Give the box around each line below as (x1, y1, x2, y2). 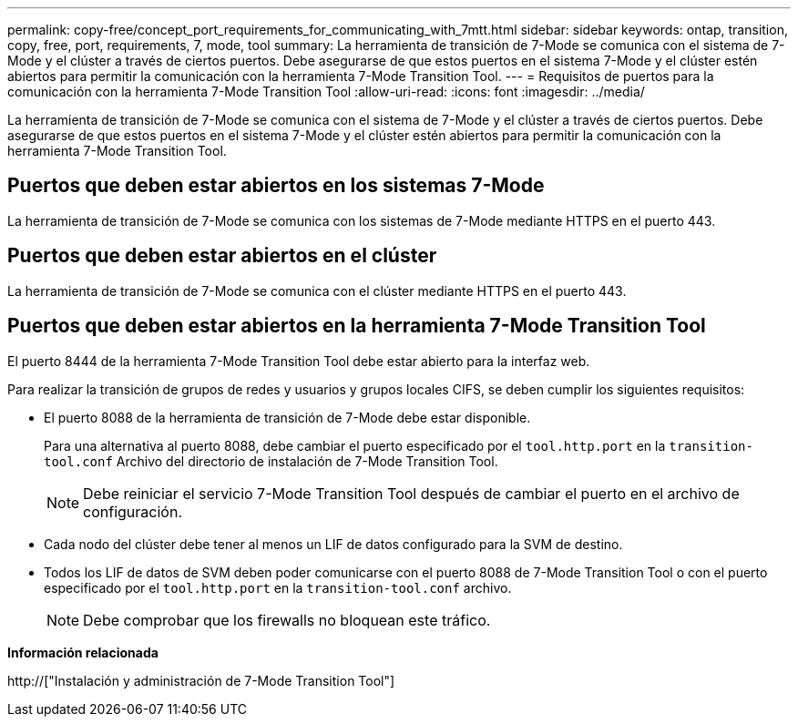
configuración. (83, 502, 182, 521)
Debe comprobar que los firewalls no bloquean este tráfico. (83, 610, 491, 629)
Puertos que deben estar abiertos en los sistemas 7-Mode (7, 174, 545, 198)
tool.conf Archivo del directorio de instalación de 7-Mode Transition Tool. (44, 453, 498, 469)
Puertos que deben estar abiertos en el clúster (7, 244, 437, 268)
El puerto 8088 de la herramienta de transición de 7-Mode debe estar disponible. (44, 409, 531, 425)
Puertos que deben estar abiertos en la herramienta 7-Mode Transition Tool (7, 314, 706, 338)
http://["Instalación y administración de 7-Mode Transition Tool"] (7, 672, 395, 688)
